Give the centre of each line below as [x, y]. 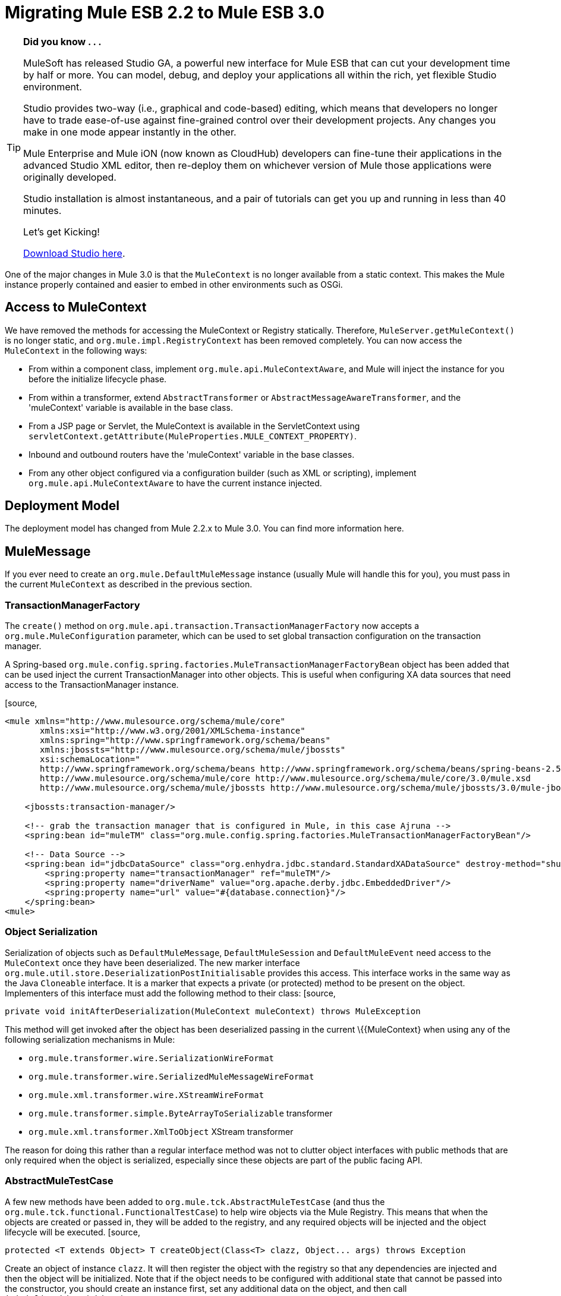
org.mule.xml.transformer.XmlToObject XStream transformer [161, 1131]
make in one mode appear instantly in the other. [130, 132]
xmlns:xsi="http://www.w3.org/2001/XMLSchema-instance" [173, 731]
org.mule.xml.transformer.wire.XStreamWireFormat [146, 1095]
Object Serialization [51, 932]
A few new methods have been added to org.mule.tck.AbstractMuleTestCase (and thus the [195, 1201]
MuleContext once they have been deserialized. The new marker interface [152, 962]
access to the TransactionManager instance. [92, 685]
